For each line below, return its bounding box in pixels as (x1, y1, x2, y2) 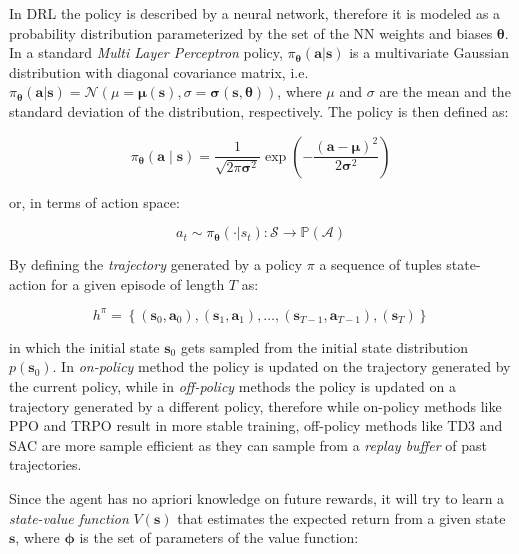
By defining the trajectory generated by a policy (9, 254, 303, 275)
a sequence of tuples (319, 254, 442, 275)
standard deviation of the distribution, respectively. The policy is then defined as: (9, 100, 509, 121)
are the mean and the (379, 81, 511, 102)
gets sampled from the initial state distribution (180, 336, 468, 357)
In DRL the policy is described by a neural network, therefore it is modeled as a (9, 3, 501, 23)
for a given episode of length (50, 273, 225, 294)
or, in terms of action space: (9, 191, 180, 212)
